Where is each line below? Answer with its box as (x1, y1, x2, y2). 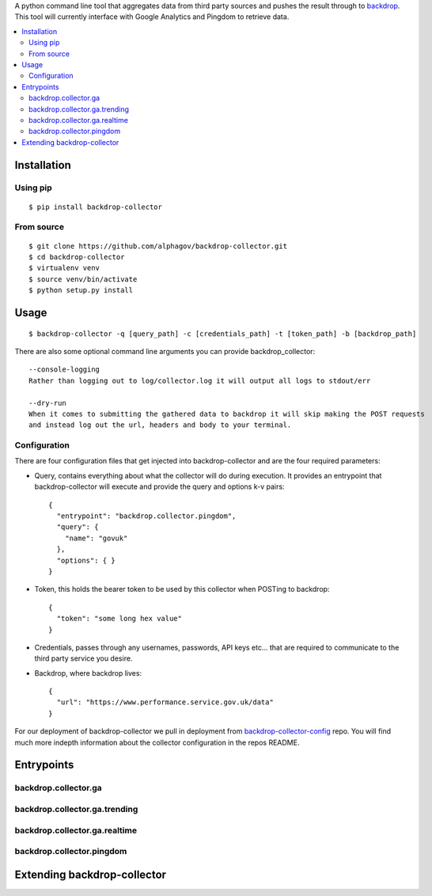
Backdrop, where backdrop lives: (34, 668, 142, 677)
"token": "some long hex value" (56, 614, 182, 623)
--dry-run (28, 398, 66, 407)
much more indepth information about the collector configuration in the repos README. (14, 738, 300, 747)
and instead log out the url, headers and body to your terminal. (28, 421, 292, 429)
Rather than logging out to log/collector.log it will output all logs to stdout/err (28, 376, 371, 385)
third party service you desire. (34, 654, 133, 663)
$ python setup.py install (28, 286, 134, 295)
